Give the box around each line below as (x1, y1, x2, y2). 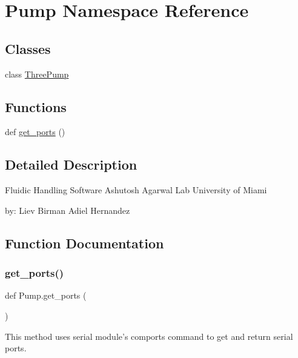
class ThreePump (5, 67, 69, 80)
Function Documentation (5, 233, 164, 252)
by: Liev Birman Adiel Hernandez (5, 204, 130, 216)
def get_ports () (5, 125, 65, 138)
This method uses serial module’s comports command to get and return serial (5, 330, 293, 342)
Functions (5, 97, 67, 116)
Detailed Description (5, 155, 137, 174)
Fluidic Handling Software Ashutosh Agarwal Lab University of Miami (5, 184, 267, 196)
